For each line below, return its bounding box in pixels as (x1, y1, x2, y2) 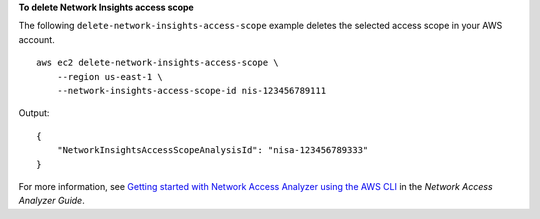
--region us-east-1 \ (56, 71, 164, 82)
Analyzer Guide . (18, 195, 85, 207)
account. (18, 33, 55, 45)
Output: (18, 107, 50, 119)
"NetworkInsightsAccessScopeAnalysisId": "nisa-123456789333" (56, 145, 369, 156)
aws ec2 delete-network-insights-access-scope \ (36, 57, 279, 69)
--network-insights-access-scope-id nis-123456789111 (56, 85, 327, 96)
